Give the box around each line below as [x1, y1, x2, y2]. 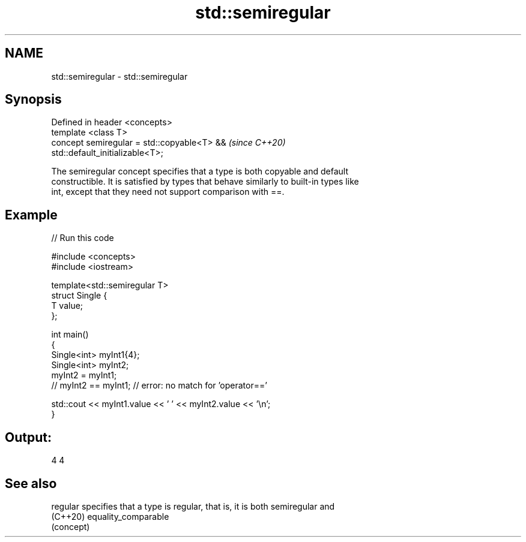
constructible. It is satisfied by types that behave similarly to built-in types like [51, 176, 359, 187]
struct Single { [51, 290, 107, 301]
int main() [51, 329, 89, 340]
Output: [5, 429, 52, 445]
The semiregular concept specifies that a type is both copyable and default [51, 166, 349, 177]
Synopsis [5, 92, 62, 107]
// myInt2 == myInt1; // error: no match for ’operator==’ [51, 380, 267, 391]
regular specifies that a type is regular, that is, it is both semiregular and [51, 501, 335, 511]
